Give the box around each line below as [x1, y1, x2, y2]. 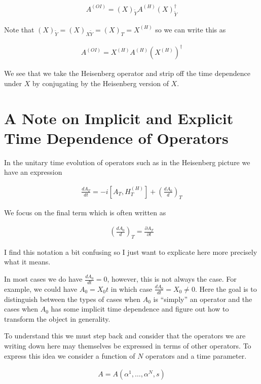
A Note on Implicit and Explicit [4, 107, 234, 128]
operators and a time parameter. [145, 350, 247, 361]
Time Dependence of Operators [4, 127, 229, 148]
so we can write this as [155, 24, 226, 34]
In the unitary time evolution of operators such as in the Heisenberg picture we [4, 157, 250, 167]
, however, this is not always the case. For [107, 274, 237, 284]
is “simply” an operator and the [153, 293, 252, 304]
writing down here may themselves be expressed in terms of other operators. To [4, 340, 251, 351]
